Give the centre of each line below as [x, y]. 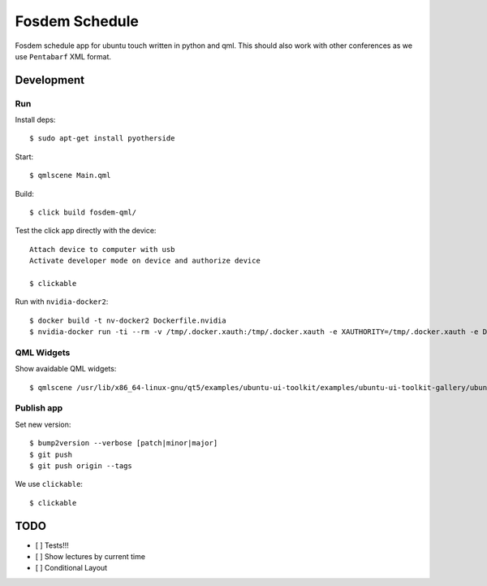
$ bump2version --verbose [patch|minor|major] [124, 443]
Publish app [39, 408]
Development [50, 80]
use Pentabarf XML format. [63, 56]
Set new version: [43, 424]
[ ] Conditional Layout [71, 568]
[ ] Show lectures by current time [91, 557]
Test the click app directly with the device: [86, 231]
